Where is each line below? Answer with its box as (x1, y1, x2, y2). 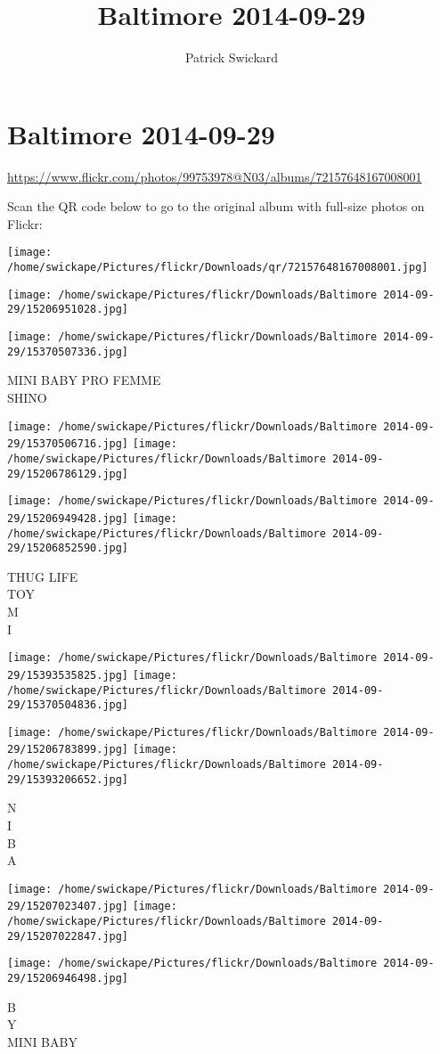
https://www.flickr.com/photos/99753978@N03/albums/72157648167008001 (7, 167, 422, 185)
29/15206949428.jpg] (7, 511, 129, 525)
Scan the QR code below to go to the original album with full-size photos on (7, 197, 425, 216)
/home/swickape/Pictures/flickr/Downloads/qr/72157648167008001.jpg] (7, 261, 428, 274)
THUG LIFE (7, 567, 78, 585)
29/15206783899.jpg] (7, 743, 129, 756)
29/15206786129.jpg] (7, 467, 129, 480)
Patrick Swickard (184, 48, 279, 67)
